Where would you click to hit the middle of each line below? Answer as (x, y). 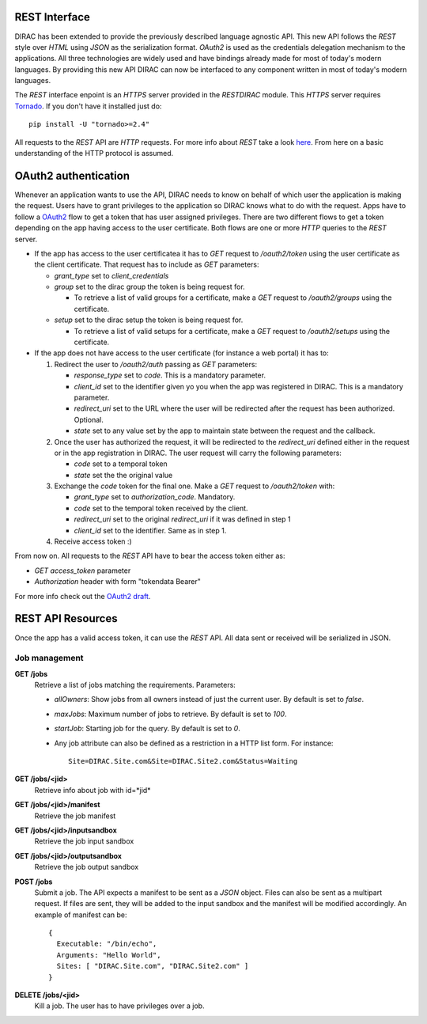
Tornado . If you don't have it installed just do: (88, 106)
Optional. (89, 419)
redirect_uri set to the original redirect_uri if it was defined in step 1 (182, 519)
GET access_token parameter (83, 571)
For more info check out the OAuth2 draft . (83, 596)
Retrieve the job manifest (75, 816)
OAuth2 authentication (72, 175)
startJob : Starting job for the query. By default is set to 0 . (147, 729)
